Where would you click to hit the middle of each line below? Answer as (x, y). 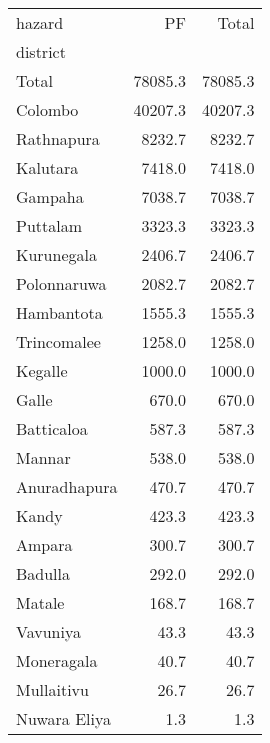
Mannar (43, 457)
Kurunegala (56, 254)
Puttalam (49, 225)
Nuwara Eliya (63, 718)
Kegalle (42, 370)
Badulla (43, 573)
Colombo (47, 109)
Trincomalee (58, 341)
